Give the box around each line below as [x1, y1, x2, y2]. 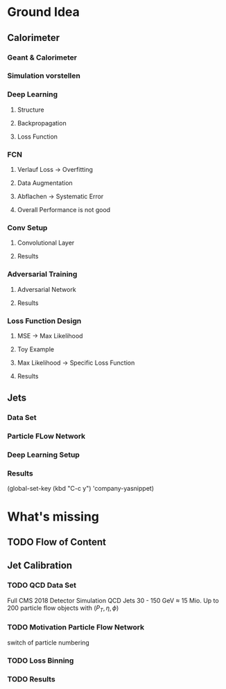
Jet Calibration [7, 559, 73, 572]
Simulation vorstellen [7, 71, 81, 80]
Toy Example [17, 344, 54, 354]
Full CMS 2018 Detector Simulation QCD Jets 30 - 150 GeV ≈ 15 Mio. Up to [7, 596, 220, 604]
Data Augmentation [17, 179, 73, 187]
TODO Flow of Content [7, 536, 106, 548]
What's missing [7, 509, 99, 524]
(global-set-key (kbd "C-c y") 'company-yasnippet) [7, 485, 155, 493]
